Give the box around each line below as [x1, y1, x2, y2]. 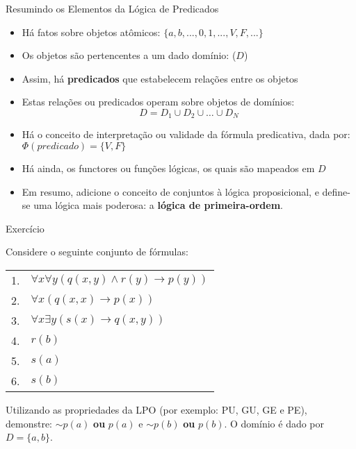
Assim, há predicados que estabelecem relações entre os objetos [22, 71, 298, 85]
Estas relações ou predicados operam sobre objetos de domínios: [22, 94, 295, 109]
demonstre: [6, 416, 53, 430]
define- [322, 184, 351, 198]
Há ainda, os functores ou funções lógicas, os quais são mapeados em [22, 161, 315, 176]
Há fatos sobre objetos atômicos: [22, 24, 161, 39]
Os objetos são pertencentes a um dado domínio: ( [22, 48, 236, 62]
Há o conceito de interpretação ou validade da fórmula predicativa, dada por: [22, 127, 350, 142]
